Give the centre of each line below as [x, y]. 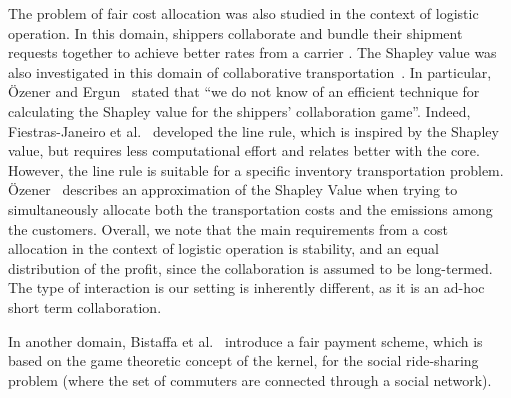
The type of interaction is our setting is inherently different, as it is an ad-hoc [246, 287]
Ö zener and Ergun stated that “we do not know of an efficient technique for [244, 91]
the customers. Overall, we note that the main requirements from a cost [228, 228]
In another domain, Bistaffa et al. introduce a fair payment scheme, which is [245, 340]
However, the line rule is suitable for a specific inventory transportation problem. [256, 169]
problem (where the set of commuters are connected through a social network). [250, 379]
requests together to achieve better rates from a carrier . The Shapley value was [252, 52]
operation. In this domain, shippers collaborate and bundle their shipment [235, 32]
